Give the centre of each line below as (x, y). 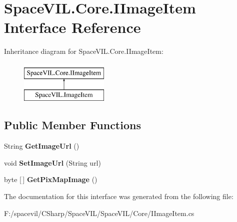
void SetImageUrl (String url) (52, 162)
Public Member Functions (72, 125)
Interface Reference (72, 27)
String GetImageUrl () (42, 146)
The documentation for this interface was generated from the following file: (119, 196)
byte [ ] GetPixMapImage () (51, 179)
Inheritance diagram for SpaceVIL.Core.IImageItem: (84, 51)
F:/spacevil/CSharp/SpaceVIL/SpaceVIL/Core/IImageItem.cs (99, 213)
